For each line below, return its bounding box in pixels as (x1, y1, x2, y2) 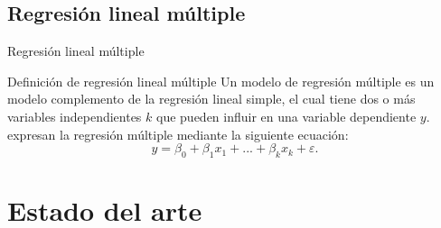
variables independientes (7, 106, 142, 125)
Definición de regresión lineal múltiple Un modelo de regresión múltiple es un (7, 71, 435, 90)
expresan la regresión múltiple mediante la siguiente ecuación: (7, 124, 349, 143)
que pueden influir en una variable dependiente (156, 106, 417, 125)
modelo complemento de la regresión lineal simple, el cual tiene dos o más (7, 89, 416, 108)
